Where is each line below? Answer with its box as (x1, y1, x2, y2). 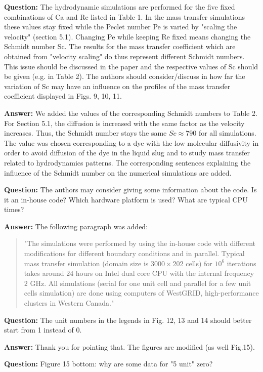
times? (4, 204, 24, 215)
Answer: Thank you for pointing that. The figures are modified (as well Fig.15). (4, 341, 255, 352)
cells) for (186, 258, 212, 268)
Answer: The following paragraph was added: (4, 221, 148, 231)
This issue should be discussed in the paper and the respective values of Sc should (4, 61, 258, 71)
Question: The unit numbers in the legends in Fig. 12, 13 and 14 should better (4, 314, 252, 325)
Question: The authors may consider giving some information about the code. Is (4, 184, 257, 195)
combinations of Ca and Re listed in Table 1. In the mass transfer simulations (4, 11, 245, 22)
